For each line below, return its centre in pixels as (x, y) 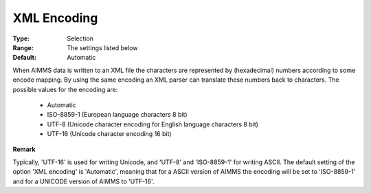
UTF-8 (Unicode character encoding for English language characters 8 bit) (153, 124)
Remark (24, 149)
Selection (80, 38)
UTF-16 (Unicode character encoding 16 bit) (109, 134)
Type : (21, 38)
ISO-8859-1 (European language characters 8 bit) (117, 115)
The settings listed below (102, 47)
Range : (23, 47)
